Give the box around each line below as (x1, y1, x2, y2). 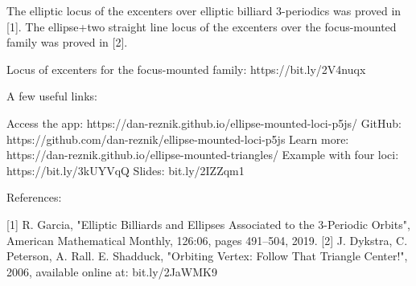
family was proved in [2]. (6, 34, 128, 51)
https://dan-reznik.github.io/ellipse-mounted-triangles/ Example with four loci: (6, 146, 399, 163)
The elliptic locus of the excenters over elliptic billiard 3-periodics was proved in (6, 2, 402, 18)
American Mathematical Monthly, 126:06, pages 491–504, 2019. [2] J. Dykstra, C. (6, 231, 408, 248)
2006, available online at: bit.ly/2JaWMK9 (6, 263, 217, 280)
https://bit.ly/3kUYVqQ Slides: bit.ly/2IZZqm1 (6, 161, 245, 178)
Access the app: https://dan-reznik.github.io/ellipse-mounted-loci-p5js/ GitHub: (6, 114, 402, 131)
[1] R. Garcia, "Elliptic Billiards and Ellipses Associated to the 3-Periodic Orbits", (6, 215, 410, 232)
